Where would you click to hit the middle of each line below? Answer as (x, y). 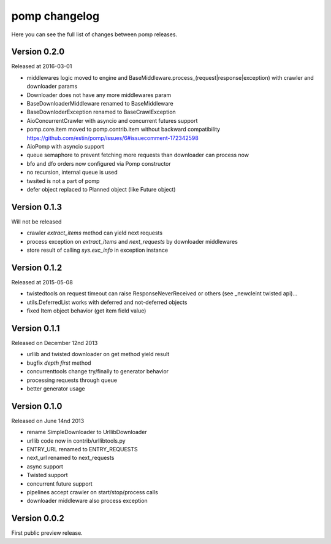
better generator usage (56, 388)
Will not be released (36, 222)
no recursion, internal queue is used (72, 173)
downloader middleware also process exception (87, 501)
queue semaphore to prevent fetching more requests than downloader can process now (138, 155)
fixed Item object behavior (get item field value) (86, 311)
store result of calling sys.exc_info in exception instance (97, 250)
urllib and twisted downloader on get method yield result (98, 354)
